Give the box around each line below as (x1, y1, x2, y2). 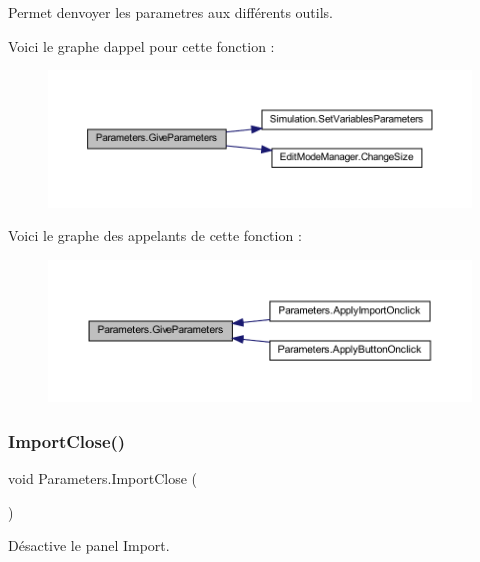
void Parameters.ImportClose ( (8, 468, 198, 489)
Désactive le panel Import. (8, 535, 170, 556)
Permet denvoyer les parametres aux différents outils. (8, 2, 333, 22)
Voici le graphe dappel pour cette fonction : (8, 35, 275, 56)
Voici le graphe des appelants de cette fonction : (8, 225, 302, 246)
